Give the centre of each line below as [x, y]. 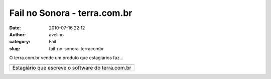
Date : [15, 28]
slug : [15, 48]
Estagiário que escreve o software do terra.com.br [72, 68]
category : [20, 42]
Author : [18, 34]
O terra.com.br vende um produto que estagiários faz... [66, 58]
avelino [56, 34]
